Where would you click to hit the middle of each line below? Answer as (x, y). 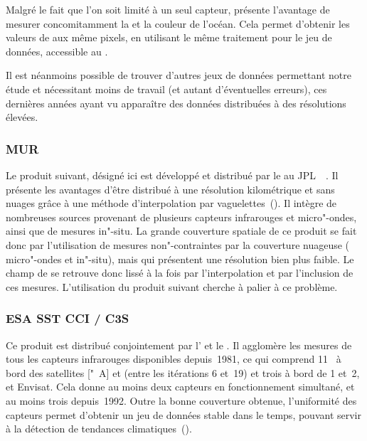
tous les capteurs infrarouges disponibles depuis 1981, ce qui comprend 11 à (174, 359)
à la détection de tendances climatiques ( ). (99, 429)
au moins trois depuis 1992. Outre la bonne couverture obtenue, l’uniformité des (181, 400)
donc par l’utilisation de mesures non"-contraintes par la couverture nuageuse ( (178, 244)
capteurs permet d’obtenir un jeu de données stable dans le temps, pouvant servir (183, 414)
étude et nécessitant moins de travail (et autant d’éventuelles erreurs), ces (166, 89)
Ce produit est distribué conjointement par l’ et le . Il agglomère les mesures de (179, 345)
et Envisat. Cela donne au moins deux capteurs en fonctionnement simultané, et (180, 387)
